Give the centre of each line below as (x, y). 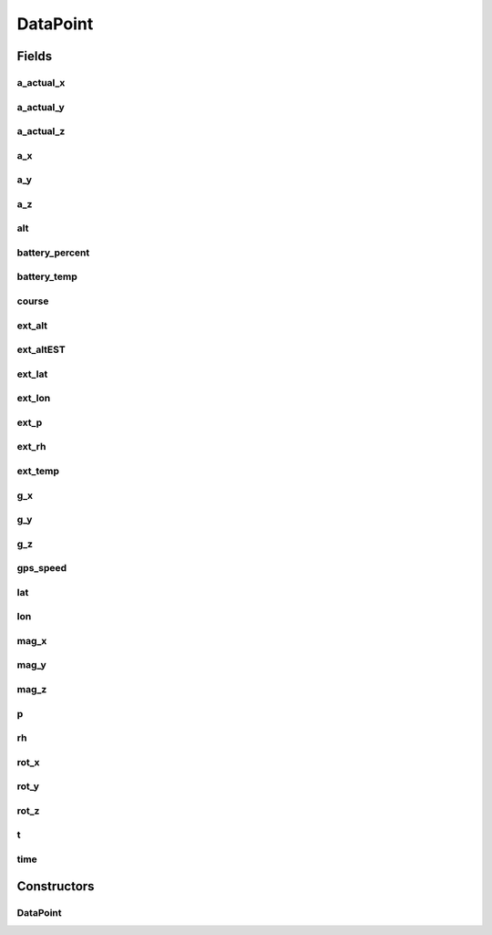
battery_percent (53, 253)
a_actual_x (41, 82)
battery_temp (47, 276)
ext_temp (38, 471)
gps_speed (42, 568)
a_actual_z (41, 131)
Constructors (56, 886)
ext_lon (34, 399)
